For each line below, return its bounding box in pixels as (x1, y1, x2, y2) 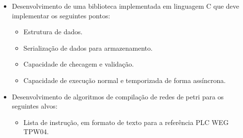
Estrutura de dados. (23, 27, 83, 37)
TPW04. (23, 126, 49, 137)
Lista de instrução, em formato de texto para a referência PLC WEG (23, 117, 229, 127)
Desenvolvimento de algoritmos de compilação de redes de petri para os (12, 91, 224, 101)
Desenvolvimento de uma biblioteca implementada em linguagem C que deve (12, 1, 240, 11)
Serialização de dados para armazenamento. (23, 42, 153, 53)
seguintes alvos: (12, 101, 58, 111)
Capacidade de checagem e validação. (23, 59, 134, 69)
